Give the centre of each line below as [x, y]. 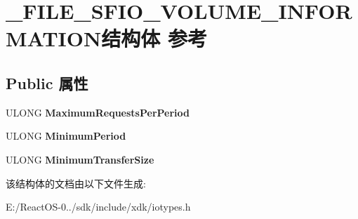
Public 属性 [47, 82]
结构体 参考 [154, 38]
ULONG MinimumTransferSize [80, 159]
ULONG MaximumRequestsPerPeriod [98, 112]
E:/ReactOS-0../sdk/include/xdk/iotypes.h [98, 207]
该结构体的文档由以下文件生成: [76, 183]
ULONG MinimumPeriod [66, 136]
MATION [54, 38]
